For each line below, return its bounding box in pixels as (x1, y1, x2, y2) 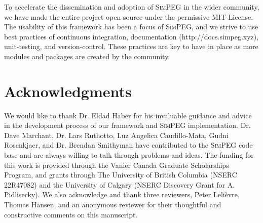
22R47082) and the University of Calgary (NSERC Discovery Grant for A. (4, 179, 235, 190)
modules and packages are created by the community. (4, 51, 170, 61)
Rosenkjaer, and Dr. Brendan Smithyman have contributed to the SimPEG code (4, 140, 253, 150)
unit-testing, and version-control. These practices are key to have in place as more (4, 41, 258, 52)
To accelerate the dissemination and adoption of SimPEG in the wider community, (4, 2, 259, 12)
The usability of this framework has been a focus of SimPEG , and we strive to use (4, 21, 258, 32)
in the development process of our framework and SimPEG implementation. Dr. (4, 120, 251, 130)
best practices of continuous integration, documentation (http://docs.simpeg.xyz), (4, 31, 259, 41)
